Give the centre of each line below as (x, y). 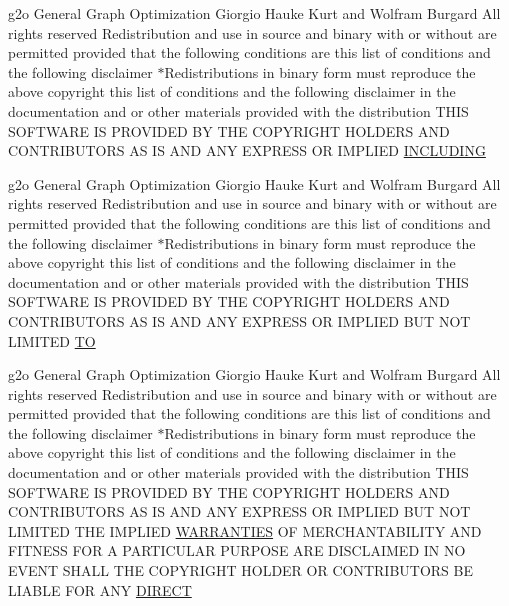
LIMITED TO (52, 340)
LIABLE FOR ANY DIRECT (100, 589)
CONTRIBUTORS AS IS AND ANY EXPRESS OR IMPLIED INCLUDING (247, 150)
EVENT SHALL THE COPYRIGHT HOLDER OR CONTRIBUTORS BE (241, 570)
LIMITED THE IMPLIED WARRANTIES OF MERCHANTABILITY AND (245, 530)
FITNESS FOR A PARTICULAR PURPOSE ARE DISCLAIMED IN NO (237, 550)
